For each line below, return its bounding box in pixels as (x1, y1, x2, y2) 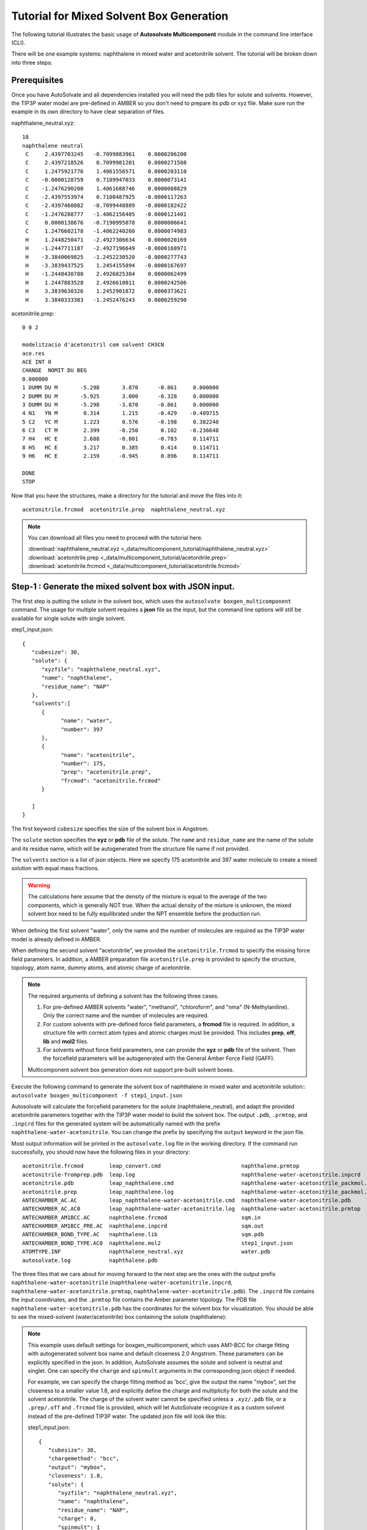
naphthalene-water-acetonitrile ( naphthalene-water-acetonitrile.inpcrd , (11, 1279, 232, 1286)
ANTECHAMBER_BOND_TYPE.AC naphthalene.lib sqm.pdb (22, 1231, 264, 1238)
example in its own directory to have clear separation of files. (11, 108, 165, 116)
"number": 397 (61, 726, 103, 733)
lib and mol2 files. (43, 1037, 89, 1045)
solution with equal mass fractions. (11, 865, 100, 872)
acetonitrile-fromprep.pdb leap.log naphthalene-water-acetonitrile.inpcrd (22, 1171, 361, 1178)
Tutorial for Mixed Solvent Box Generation (11, 9, 229, 23)
